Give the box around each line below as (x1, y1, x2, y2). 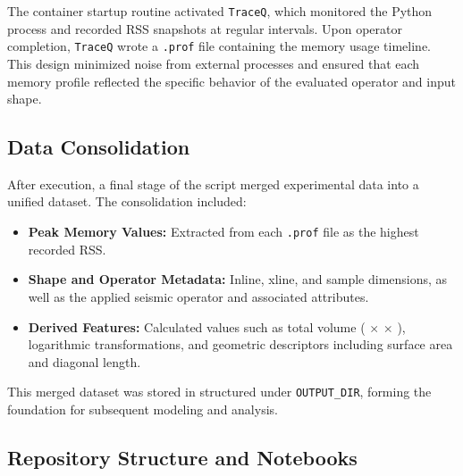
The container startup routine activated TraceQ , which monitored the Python (7, 2, 433, 20)
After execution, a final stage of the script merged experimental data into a (7, 174, 419, 193)
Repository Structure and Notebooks (7, 443, 358, 471)
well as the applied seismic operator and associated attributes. (28, 287, 369, 305)
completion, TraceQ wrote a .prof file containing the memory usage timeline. (7, 37, 431, 55)
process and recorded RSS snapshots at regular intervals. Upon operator (7, 19, 402, 38)
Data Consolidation (7, 133, 190, 161)
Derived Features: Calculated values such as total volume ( (28, 317, 366, 336)
